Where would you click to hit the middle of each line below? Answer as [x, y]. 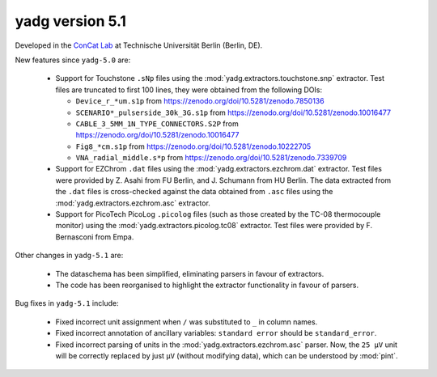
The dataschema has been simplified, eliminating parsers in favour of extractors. [190, 273]
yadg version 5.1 [71, 21]
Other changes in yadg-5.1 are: [69, 256]
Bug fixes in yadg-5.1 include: [67, 303]
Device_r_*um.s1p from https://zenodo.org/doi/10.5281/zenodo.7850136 [200, 101]
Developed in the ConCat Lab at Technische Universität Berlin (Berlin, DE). [139, 45]
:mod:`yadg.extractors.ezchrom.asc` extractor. [133, 203]
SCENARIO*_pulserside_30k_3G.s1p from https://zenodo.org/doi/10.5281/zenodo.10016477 [233, 112]
